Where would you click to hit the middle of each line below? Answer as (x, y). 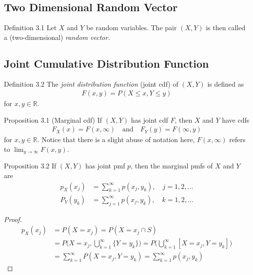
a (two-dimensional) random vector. (57, 37)
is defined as (226, 83)
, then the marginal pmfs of (172, 166)
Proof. (13, 219)
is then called (226, 27)
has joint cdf (149, 119)
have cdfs (236, 119)
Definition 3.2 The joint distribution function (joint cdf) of (91, 83)
